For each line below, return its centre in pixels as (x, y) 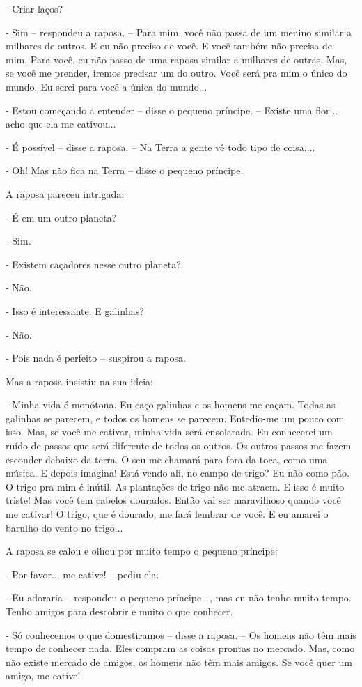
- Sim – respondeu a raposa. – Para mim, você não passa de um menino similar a (179, 32)
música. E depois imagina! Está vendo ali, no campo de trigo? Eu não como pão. (178, 473)
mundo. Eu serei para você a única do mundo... (107, 86)
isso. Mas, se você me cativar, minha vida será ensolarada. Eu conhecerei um (169, 432)
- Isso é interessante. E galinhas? (75, 310)
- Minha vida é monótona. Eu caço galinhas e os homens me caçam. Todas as (171, 404)
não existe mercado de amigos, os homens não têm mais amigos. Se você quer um (179, 662)
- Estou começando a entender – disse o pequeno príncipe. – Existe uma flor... (172, 110)
